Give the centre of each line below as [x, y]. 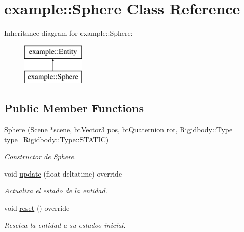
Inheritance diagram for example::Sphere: [69, 33]
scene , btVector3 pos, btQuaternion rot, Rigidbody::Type [143, 129]
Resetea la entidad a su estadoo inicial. [65, 225]
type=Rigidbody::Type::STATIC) [57, 139]
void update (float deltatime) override [63, 173]
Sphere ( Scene [26, 129]
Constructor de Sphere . [40, 156]
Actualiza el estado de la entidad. [56, 191]
